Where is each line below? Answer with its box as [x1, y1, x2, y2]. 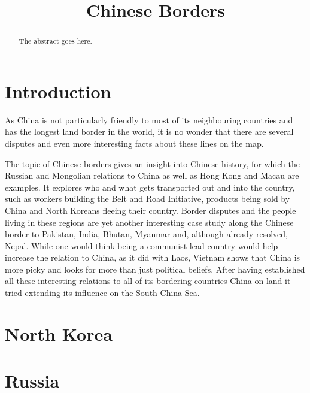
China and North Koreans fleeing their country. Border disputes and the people [5, 204, 296, 216]
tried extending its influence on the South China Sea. [5, 286, 200, 299]
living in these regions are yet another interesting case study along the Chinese [5, 216, 294, 228]
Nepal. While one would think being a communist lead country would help [5, 239, 278, 252]
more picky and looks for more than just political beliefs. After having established [5, 262, 305, 275]
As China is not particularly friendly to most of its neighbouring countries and [5, 113, 293, 126]
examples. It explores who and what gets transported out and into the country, [5, 180, 295, 193]
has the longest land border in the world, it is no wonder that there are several [5, 125, 294, 138]
